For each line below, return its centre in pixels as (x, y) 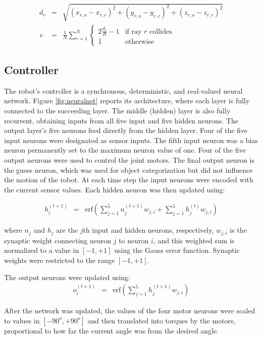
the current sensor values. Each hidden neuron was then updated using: (115, 189)
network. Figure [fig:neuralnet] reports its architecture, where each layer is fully (127, 100)
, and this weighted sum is (194, 240)
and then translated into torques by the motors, (162, 320)
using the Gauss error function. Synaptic (177, 250)
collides (161, 31)
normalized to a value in (42, 250)
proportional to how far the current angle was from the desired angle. (112, 330)
